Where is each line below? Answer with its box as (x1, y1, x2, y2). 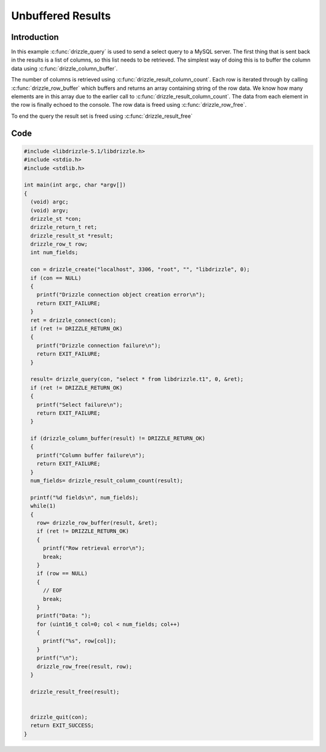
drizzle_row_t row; (30, 241, 88, 247)
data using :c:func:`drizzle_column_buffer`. (11, 65, 118, 72)
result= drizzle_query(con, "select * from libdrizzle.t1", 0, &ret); (30, 376, 244, 383)
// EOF (43, 587, 63, 594)
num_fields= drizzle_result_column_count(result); (30, 477, 184, 484)
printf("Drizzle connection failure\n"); (36, 342, 161, 349)
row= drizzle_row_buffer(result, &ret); (36, 519, 158, 526)
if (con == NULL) (30, 275, 81, 281)
